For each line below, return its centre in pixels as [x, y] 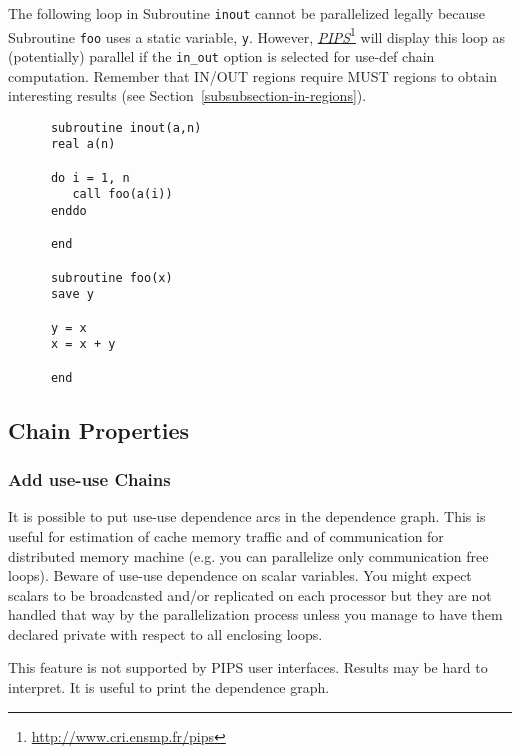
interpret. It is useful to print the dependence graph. [169, 687]
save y [72, 294]
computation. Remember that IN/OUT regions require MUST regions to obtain [252, 75]
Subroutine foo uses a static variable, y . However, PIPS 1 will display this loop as [257, 35]
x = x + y [83, 344]
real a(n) [83, 144]
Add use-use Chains [89, 479]
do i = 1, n [90, 177]
